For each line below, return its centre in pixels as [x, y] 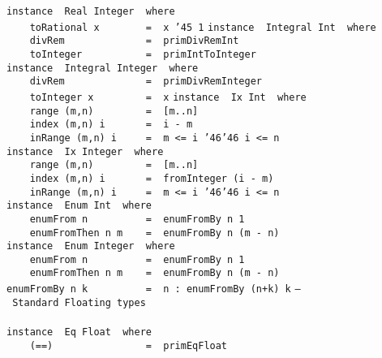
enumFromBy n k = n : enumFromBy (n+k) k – [154, 289]
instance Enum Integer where [91, 246]
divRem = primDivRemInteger [146, 82]
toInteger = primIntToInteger [143, 54]
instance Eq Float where [79, 332]
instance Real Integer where [91, 11]
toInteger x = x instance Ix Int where [168, 97]
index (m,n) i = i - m [111, 125]
